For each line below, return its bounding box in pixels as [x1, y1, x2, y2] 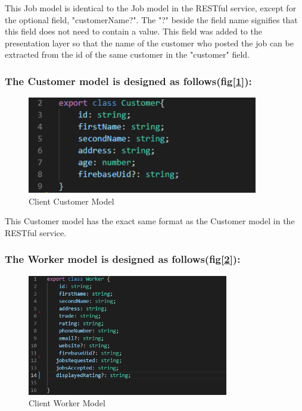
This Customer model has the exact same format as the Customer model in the [5, 215, 295, 227]
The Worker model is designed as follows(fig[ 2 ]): [5, 252, 241, 266]
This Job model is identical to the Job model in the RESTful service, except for [5, 2, 297, 14]
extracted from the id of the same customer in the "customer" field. [5, 48, 250, 61]
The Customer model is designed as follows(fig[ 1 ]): [5, 73, 252, 88]
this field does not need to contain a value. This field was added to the [5, 25, 262, 37]
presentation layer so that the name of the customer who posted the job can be [5, 36, 294, 49]
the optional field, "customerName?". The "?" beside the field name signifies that [5, 13, 298, 26]
